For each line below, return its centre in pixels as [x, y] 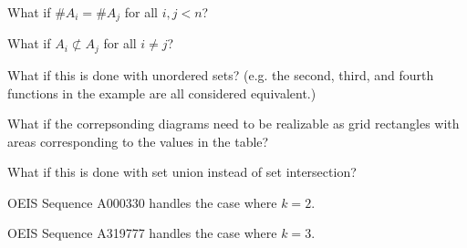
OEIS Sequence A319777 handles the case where [142, 233]
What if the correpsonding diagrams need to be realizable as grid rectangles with [233, 124]
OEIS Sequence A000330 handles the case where [142, 202]
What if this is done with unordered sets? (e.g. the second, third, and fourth [221, 74]
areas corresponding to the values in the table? [138, 141]
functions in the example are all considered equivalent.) [162, 93]
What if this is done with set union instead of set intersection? [182, 172]
